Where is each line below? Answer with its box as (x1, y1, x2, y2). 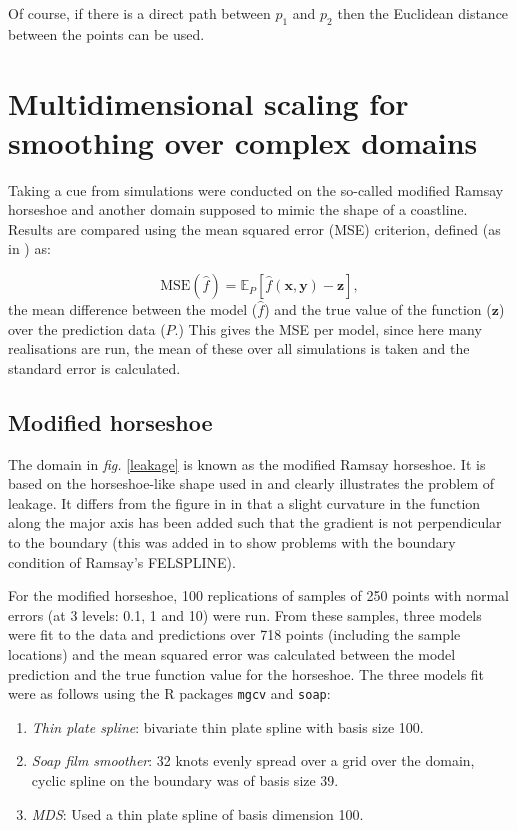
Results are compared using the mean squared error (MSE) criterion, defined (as (8, 218, 501, 239)
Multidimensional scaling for (8, 82, 409, 123)
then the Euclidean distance (337, 3, 509, 23)
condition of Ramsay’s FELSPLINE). (8, 551, 236, 572)
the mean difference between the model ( (8, 299, 258, 320)
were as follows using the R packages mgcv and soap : (8, 683, 331, 704)
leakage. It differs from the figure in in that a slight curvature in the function (8, 492, 481, 513)
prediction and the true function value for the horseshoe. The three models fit (8, 663, 485, 684)
